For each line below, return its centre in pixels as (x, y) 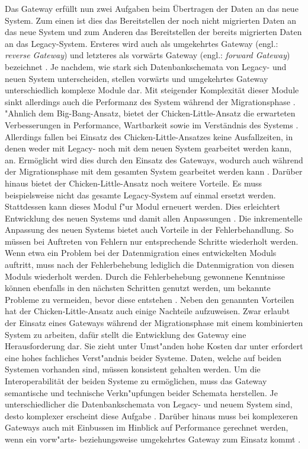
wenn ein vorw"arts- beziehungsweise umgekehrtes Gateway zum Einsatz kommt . (153, 439)
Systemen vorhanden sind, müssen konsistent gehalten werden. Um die (133, 369)
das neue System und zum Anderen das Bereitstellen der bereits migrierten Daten (153, 32)
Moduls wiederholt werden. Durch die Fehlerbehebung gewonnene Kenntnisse (145, 276)
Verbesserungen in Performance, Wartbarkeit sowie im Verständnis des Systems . (152, 124)
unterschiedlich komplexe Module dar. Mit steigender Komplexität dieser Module (152, 90)
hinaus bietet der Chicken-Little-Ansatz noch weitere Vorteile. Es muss (134, 183)
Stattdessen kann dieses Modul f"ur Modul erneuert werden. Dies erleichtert (142, 206)
